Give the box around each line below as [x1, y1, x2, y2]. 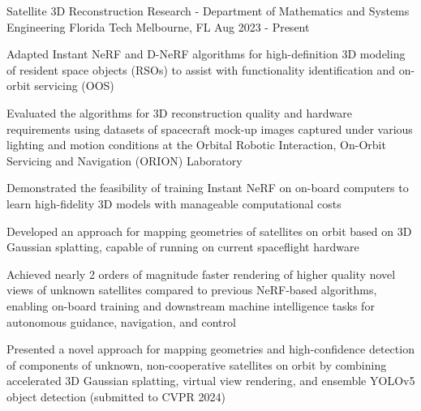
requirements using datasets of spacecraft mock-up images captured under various [6, 120, 413, 137]
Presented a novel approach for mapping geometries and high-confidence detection [6, 340, 415, 357]
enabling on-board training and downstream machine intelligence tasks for [6, 297, 375, 314]
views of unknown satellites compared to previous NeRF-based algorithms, [6, 281, 377, 298]
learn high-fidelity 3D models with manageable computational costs [6, 195, 342, 212]
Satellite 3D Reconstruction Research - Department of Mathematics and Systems [6, 2, 410, 19]
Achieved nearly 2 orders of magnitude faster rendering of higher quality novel [6, 265, 396, 282]
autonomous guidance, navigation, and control [6, 313, 236, 330]
